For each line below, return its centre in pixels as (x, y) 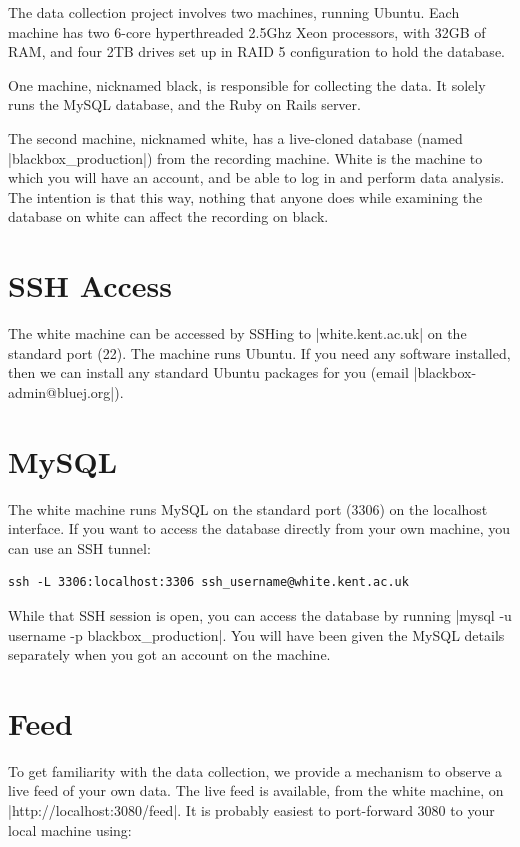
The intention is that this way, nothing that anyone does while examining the (245, 196)
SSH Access (90, 285)
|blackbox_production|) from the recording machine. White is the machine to (245, 157)
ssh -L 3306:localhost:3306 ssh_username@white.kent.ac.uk (208, 582)
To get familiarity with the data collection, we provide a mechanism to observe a (255, 770)
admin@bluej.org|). (66, 391)
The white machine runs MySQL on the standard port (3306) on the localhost (248, 508)
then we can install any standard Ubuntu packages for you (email (208, 372)
